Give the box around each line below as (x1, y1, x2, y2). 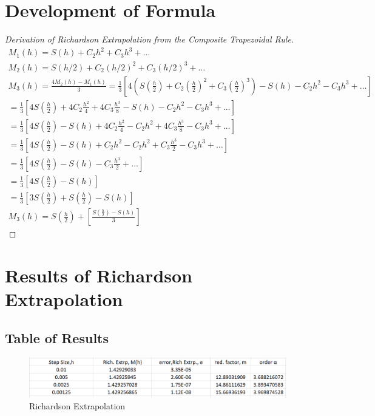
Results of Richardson (5, 262, 192, 287)
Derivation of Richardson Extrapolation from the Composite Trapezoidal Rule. (5, 33, 294, 46)
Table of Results (5, 328, 109, 347)
